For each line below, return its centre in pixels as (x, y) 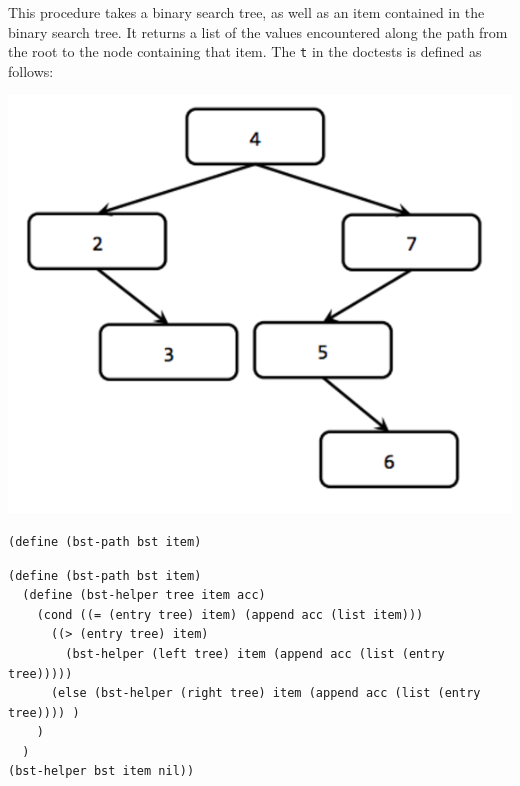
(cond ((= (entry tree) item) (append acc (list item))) (230, 614)
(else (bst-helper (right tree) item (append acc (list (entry (265, 693)
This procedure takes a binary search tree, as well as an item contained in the (246, 12)
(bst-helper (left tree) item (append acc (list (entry (255, 653)
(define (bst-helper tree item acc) (144, 595)
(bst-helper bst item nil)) (101, 771)
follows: (31, 70)
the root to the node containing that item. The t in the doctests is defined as (245, 51)
